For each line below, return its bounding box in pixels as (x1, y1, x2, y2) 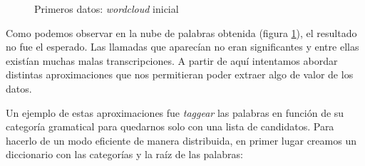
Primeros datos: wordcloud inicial (34, 1, 179, 16)
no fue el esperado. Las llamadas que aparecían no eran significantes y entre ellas (6, 39, 359, 54)
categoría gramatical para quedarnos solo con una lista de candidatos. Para (6, 119, 334, 134)
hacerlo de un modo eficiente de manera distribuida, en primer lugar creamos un (6, 133, 356, 147)
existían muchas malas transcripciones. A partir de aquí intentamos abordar (6, 53, 338, 68)
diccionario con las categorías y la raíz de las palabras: (6, 147, 243, 162)
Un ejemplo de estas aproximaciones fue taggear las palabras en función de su (6, 105, 344, 120)
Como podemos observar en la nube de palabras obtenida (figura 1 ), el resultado (6, 25, 357, 40)
